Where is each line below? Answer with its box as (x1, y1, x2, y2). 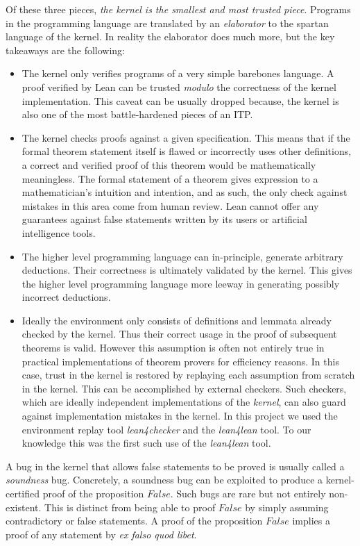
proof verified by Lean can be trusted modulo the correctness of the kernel (22, 79, 336, 94)
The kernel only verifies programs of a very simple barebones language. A (22, 66, 334, 81)
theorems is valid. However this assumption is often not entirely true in (22, 340, 325, 355)
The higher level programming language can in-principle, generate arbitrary (22, 249, 343, 263)
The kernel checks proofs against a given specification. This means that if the (22, 130, 350, 144)
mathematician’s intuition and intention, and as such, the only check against (22, 185, 348, 199)
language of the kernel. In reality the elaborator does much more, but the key (6, 29, 335, 44)
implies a (292, 513, 330, 528)
